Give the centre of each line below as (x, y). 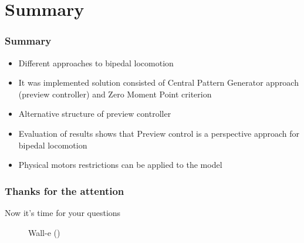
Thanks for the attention (65, 190)
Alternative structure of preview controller (95, 114)
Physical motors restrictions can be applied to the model (120, 165)
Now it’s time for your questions (63, 212)
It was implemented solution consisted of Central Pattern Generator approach (158, 82)
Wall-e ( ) (44, 232)
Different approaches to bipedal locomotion (96, 63)
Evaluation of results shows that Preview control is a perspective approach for (159, 133)
